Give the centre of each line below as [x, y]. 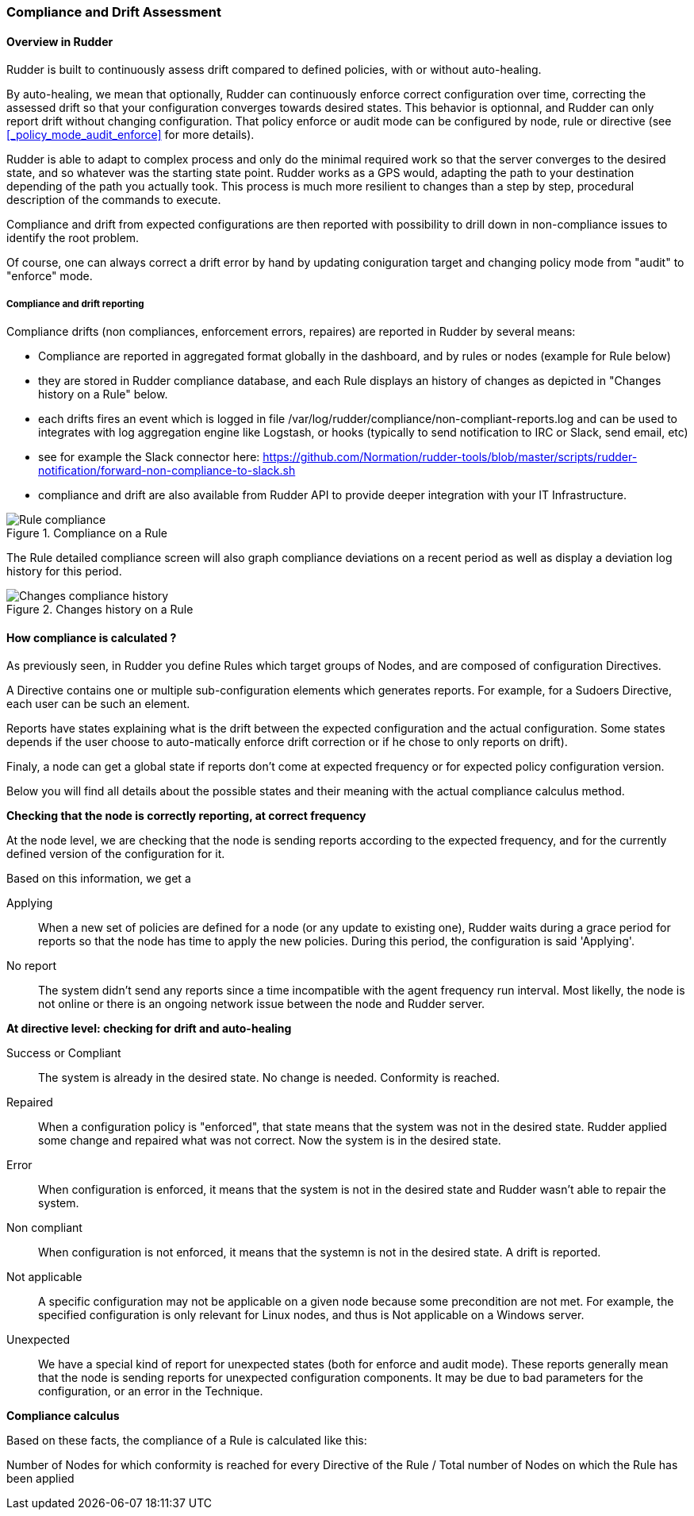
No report [32, 966]
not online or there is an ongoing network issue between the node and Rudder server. [262, 1004]
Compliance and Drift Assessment [114, 12]
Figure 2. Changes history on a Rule [100, 609]
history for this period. [64, 571]
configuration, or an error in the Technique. [151, 1391]
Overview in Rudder [60, 41]
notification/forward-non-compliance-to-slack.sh [167, 470]
